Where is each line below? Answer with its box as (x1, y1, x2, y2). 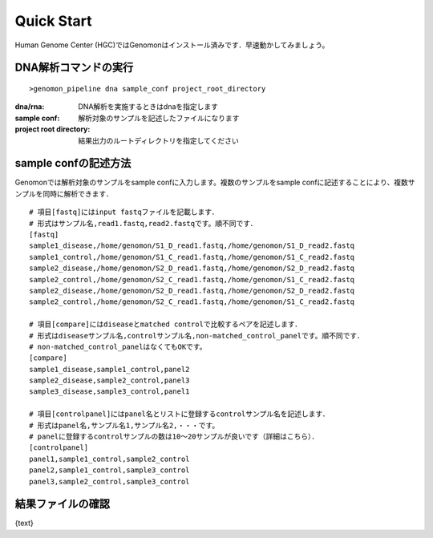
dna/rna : (14, 102, 45, 111)
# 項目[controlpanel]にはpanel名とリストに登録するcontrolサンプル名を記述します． (29, 410, 330, 419)
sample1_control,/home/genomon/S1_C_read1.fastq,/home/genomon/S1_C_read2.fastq (29, 253, 355, 261)
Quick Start (14, 12, 92, 30)
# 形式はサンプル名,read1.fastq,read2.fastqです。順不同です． (29, 219, 257, 228)
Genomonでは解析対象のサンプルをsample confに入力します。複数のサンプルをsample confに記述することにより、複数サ (14, 177, 415, 188)
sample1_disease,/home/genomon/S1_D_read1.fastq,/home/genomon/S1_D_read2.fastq (29, 241, 355, 250)
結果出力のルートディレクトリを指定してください (78, 136, 240, 145)
